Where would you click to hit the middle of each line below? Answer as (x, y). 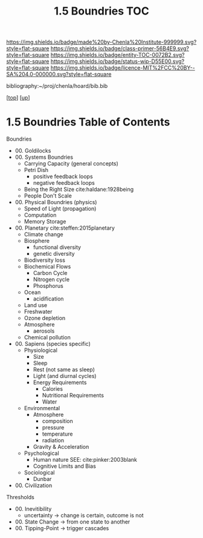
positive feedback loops (63, 176)
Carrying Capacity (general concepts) (71, 164)
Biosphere (37, 241)
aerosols (44, 331)
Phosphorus (48, 286)
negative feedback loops (64, 183)
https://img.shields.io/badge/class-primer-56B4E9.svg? (120, 48)
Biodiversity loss (44, 260)
